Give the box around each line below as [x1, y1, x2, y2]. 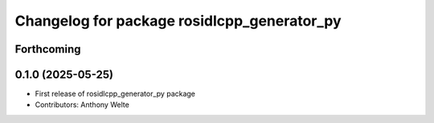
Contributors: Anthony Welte [35, 100, 130, 109]
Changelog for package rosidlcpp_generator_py [14, 12, 342, 30]
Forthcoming [14, 42, 81, 56]
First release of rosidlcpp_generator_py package [35, 89, 196, 99]
